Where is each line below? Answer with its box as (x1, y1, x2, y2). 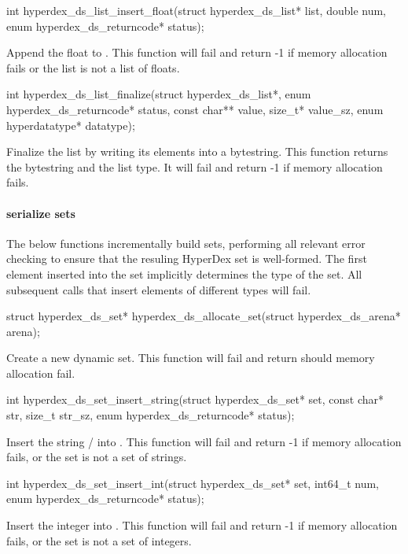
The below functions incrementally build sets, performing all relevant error (6, 235, 366, 251)
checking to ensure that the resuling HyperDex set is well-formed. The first (6, 250, 367, 267)
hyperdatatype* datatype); (6, 116, 135, 133)
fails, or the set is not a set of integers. (6, 532, 192, 548)
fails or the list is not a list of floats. (6, 59, 180, 76)
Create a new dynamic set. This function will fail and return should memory (6, 349, 375, 366)
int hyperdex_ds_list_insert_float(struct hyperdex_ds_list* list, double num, (6, 2, 386, 18)
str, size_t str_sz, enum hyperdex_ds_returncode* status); (6, 407, 295, 423)
